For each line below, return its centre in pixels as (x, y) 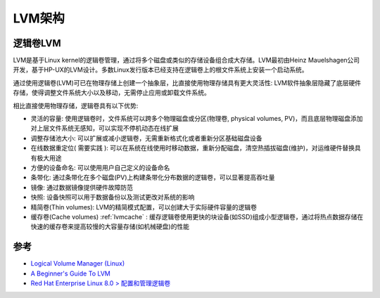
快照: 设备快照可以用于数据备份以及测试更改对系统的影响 (113, 197)
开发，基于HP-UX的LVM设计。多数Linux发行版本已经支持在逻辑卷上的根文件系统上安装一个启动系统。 (160, 70)
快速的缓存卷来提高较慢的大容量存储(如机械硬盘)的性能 (110, 227)
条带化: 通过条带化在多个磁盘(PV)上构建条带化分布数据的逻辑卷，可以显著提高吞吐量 (153, 177)
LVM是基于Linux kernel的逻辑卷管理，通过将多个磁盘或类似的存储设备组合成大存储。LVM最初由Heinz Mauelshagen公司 (186, 60)
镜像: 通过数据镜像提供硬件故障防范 (82, 187)
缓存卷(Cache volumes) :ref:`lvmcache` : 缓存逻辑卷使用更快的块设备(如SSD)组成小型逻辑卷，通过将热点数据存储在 (197, 216)
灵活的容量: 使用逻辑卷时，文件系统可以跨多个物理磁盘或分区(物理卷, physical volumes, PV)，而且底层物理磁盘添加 (197, 119)
